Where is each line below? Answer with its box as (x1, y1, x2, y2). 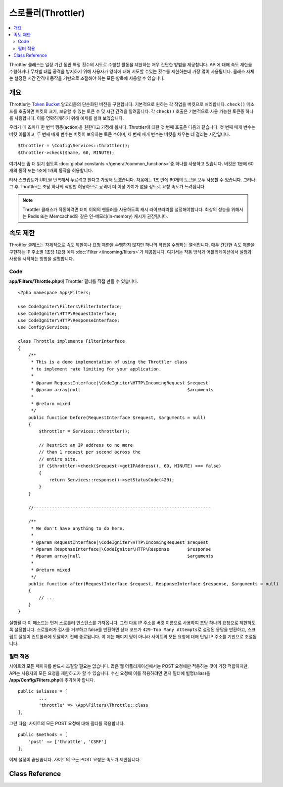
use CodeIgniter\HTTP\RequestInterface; (18, 311, 117, 316)
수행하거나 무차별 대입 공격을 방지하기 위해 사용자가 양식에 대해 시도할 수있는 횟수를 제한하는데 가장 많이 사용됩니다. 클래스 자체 (9, 68, 255, 74)
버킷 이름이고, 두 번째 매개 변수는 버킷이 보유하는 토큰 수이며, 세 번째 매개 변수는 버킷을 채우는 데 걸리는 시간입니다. (9, 131, 231, 137)
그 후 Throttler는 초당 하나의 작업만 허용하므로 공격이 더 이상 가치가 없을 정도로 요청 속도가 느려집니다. (9, 184, 206, 190)
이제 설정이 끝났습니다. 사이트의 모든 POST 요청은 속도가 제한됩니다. (9, 757, 141, 763)
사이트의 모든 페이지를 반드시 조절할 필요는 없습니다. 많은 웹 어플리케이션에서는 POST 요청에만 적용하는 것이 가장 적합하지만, (9, 663, 249, 669)
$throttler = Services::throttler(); (39, 428, 131, 434)
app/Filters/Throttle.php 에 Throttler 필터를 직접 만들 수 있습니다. (9, 278, 139, 284)
